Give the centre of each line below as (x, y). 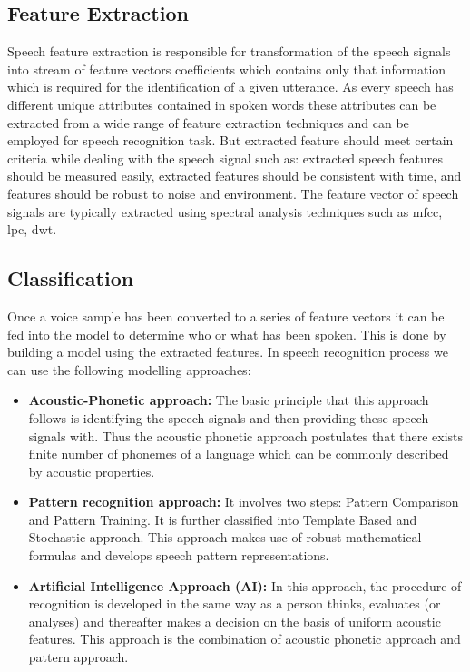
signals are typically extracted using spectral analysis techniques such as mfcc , (225, 211)
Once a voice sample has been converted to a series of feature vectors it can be (226, 316)
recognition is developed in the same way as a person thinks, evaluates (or (235, 603)
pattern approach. (78, 657)
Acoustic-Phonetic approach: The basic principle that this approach (229, 400)
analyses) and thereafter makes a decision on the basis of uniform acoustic (235, 621)
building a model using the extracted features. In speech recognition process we (228, 352)
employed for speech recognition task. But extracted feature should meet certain (230, 140)
